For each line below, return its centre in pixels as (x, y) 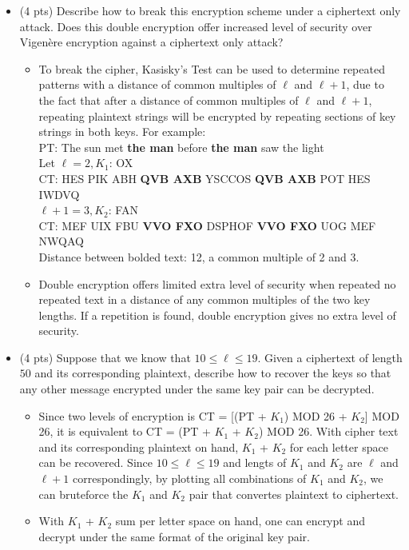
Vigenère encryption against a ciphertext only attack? (151, 42)
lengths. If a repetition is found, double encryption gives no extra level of (217, 315)
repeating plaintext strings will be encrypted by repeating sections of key (217, 116)
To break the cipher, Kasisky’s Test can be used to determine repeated (212, 68)
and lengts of (255, 462)
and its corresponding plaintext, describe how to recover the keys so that (213, 373)
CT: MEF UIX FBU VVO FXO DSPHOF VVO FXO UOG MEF (207, 225)
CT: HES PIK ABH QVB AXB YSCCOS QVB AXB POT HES (204, 178)
